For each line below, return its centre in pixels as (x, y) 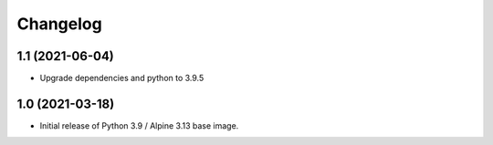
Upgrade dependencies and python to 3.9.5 (122, 78)
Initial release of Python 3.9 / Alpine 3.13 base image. (139, 125)
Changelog (59, 24)
